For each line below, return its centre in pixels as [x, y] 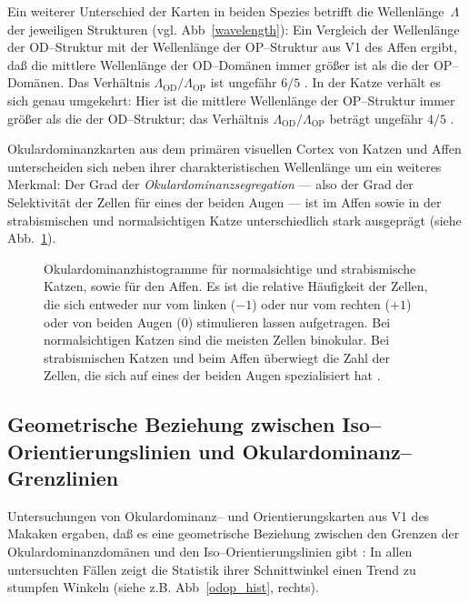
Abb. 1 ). [32, 238]
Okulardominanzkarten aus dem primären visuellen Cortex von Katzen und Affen [234, 149]
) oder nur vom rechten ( [321, 303]
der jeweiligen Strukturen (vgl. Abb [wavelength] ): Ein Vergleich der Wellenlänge [234, 29]
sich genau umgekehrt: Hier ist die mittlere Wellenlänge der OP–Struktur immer [231, 100]
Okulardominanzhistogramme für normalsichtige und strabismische [230, 268]
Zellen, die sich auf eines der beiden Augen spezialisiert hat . [212, 375]
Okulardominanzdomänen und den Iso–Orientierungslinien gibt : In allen [210, 552]
